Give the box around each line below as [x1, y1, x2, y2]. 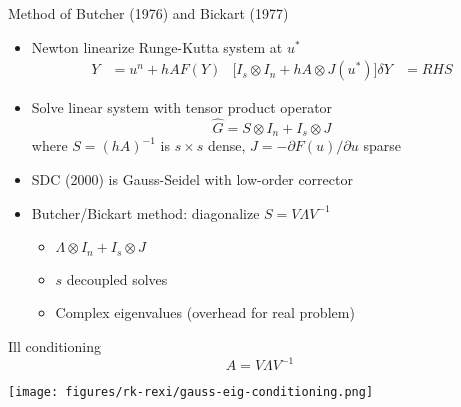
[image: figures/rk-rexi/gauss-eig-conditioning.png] [8, 385, 374, 399]
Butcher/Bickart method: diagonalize [31, 202, 260, 223]
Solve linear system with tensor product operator [31, 97, 333, 118]
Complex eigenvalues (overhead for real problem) [55, 302, 355, 323]
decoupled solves [66, 268, 168, 289]
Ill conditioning [8, 335, 101, 356]
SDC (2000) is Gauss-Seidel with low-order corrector [31, 169, 353, 190]
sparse [363, 135, 401, 156]
